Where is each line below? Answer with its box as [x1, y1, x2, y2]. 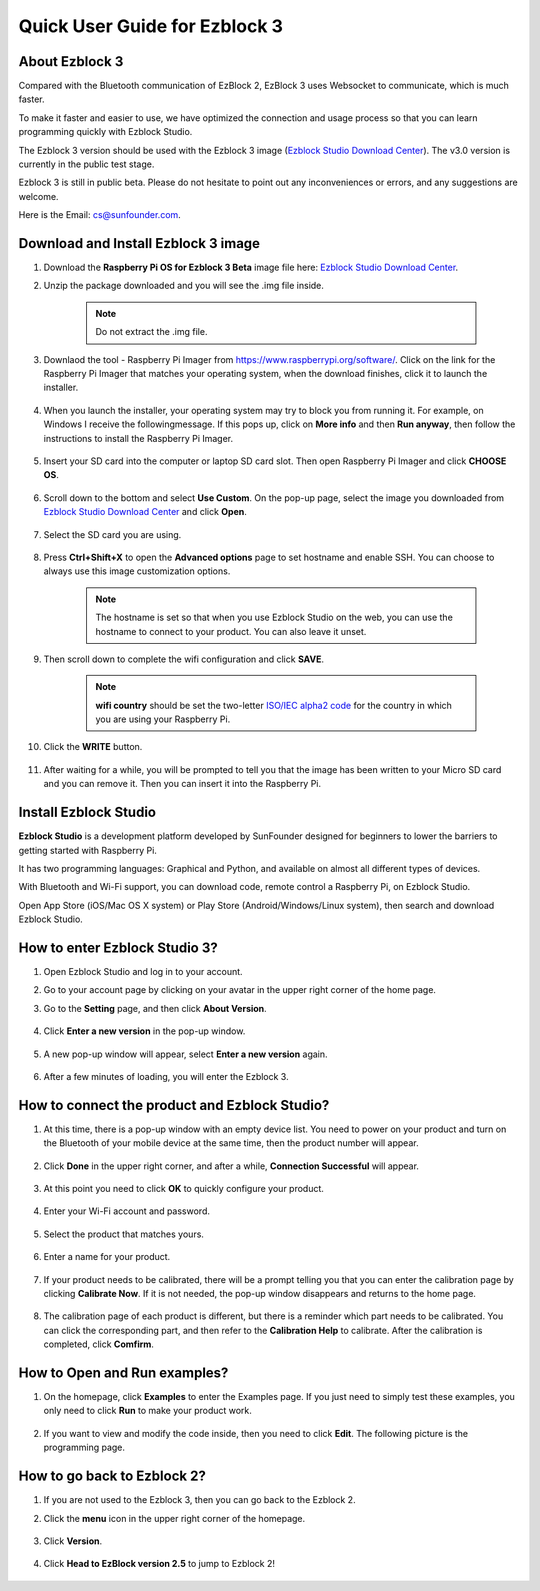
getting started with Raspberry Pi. [18, 844, 157, 856]
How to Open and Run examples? [18, 1364, 229, 1381]
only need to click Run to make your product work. [43, 1405, 252, 1417]
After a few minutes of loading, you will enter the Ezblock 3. [43, 1070, 289, 1082]
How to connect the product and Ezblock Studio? [18, 1096, 330, 1114]
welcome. [18, 190, 59, 202]
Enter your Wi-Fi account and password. [43, 1205, 210, 1217]
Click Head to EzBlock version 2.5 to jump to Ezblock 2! [43, 1558, 275, 1570]
